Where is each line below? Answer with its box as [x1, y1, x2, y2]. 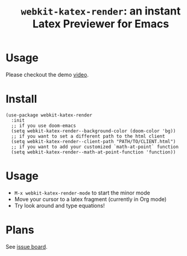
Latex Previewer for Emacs [32, 17, 170, 31]
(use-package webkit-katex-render [5, 112, 93, 118]
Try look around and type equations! [14, 202, 105, 209]
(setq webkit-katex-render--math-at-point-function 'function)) [11, 149, 176, 155]
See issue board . [5, 243, 48, 250]
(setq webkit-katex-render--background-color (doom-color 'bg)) [11, 128, 176, 134]
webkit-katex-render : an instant [21, 4, 181, 18]
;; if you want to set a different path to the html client [11, 133, 165, 139]
